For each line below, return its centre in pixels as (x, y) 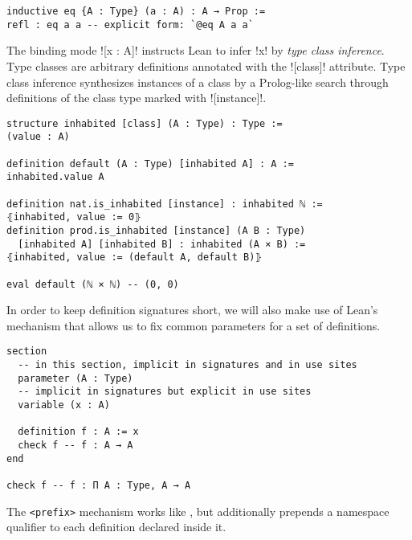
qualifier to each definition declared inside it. (116, 527)
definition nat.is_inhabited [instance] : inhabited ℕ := (165, 204)
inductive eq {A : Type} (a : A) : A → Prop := (136, 11)
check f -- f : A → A (75, 445)
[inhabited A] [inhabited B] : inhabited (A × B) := (162, 244)
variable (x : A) (64, 405)
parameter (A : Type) (75, 378)
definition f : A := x (78, 432)
